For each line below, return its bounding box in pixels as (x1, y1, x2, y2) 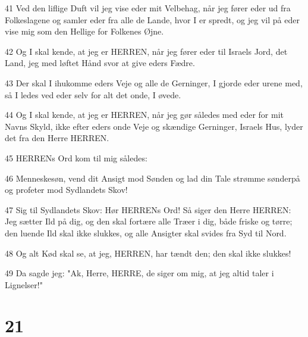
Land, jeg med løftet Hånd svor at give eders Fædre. (5, 57, 195, 69)
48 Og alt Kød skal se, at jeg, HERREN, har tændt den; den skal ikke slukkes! (5, 246, 291, 259)
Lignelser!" (5, 278, 43, 291)
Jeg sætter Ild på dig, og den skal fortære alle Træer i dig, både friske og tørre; (5, 215, 293, 227)
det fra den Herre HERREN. (5, 132, 109, 144)
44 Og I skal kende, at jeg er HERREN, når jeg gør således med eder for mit (5, 108, 284, 121)
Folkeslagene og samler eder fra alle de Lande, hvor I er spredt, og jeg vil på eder (5, 13, 300, 26)
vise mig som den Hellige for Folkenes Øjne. (5, 25, 164, 38)
